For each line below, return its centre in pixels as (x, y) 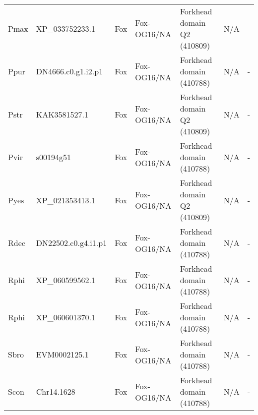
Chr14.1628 (56, 391)
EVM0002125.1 (62, 354)
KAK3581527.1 (62, 114)
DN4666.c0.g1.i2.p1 (69, 71)
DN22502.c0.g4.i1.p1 (71, 243)
